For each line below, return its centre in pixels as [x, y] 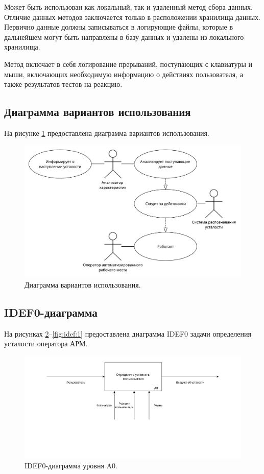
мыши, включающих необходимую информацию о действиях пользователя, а [124, 74]
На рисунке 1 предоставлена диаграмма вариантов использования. [107, 133]
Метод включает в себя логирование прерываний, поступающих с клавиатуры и [128, 64]
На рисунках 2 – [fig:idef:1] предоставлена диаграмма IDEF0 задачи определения [128, 333]
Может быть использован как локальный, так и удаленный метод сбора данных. [128, 7]
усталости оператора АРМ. [46, 343]
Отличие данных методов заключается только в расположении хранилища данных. [132, 17]
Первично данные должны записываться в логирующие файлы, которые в [119, 27]
